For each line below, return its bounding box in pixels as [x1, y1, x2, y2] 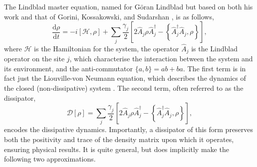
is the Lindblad [191, 43, 238, 53]
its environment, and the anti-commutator [4, 63, 133, 73]
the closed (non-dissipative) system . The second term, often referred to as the [4, 82, 244, 93]
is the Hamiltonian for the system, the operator [34, 43, 179, 53]
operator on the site [4, 53, 65, 64]
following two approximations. [4, 154, 96, 164]
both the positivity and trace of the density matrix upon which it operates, [4, 134, 234, 145]
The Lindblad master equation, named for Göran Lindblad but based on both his [4, 1, 253, 11]
